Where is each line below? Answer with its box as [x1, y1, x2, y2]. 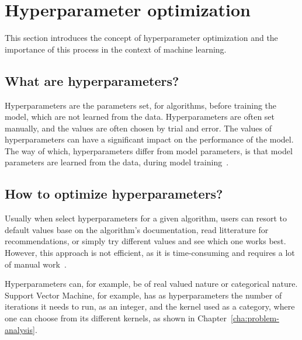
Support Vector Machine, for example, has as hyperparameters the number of [5, 289, 282, 301]
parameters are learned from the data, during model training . [5, 156, 229, 168]
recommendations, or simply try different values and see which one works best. [5, 235, 286, 247]
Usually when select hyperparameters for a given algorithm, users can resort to [5, 212, 287, 224]
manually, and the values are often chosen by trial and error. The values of [5, 122, 272, 134]
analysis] [5, 323, 35, 335]
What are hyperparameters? [5, 71, 179, 89]
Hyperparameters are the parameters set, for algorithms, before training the [5, 99, 277, 111]
